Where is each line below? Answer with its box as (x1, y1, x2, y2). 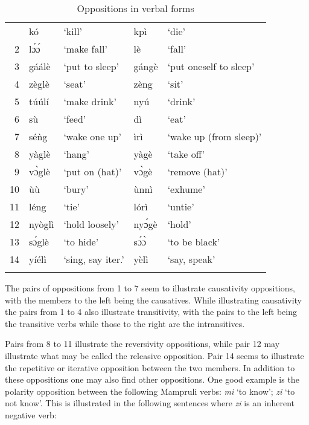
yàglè (29, 147, 51, 161)
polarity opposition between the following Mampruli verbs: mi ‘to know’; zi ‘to (5, 384, 295, 397)
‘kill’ (63, 24, 83, 38)
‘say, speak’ (167, 252, 215, 266)
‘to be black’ (167, 235, 220, 248)
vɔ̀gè (133, 164, 153, 178)
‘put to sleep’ (63, 59, 119, 73)
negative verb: (5, 408, 57, 421)
